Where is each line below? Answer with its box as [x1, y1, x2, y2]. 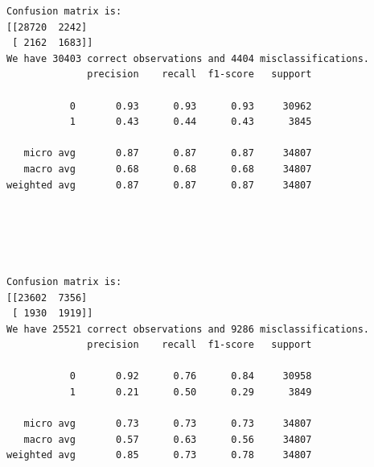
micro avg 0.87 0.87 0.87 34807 [23, 147, 312, 159]
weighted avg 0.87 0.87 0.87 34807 [6, 179, 312, 191]
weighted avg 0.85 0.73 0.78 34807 [6, 449, 312, 461]
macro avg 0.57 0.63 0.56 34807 [23, 433, 312, 445]
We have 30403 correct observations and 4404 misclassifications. [6, 52, 370, 64]
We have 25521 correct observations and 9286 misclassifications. [6, 323, 370, 335]
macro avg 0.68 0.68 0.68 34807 [23, 163, 312, 175]
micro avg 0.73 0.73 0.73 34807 [23, 418, 312, 430]
